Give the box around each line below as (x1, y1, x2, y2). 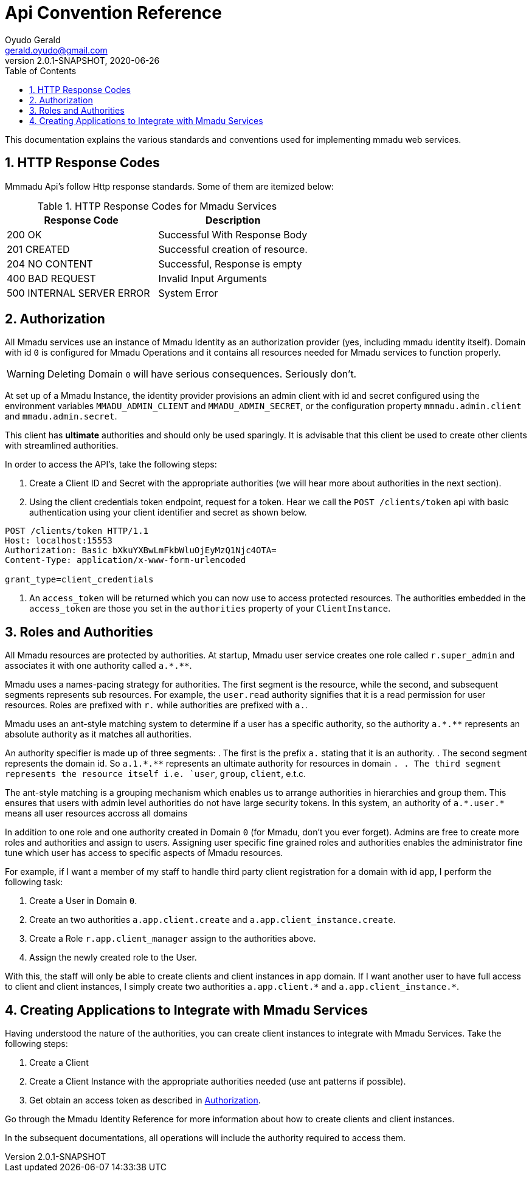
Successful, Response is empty (158, 257, 302, 270)
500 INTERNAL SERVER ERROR (7, 286, 150, 299)
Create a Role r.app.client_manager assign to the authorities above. (29, 933, 316, 944)
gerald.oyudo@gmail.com (5, 44, 108, 55)
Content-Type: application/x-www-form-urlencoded (5, 555, 246, 565)
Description (205, 213, 261, 226)
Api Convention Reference (5, 2, 223, 23)
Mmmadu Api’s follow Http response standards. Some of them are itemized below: (5, 181, 334, 192)
